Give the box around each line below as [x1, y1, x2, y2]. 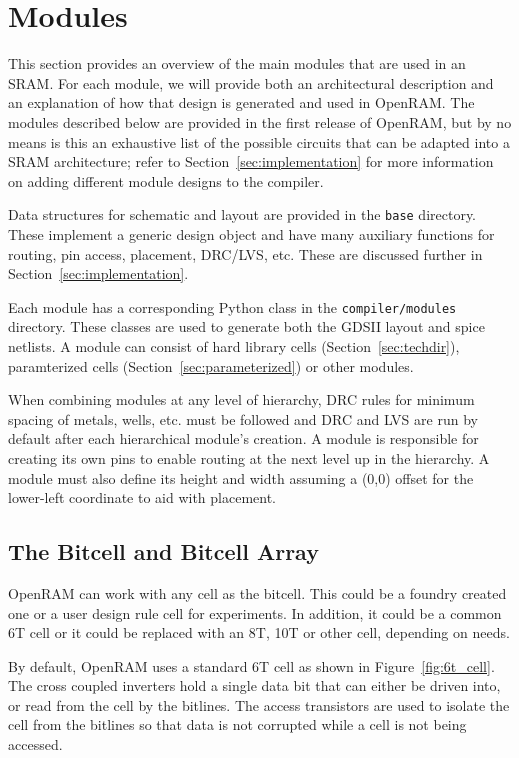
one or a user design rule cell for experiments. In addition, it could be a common [8, 602, 502, 623]
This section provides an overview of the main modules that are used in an [8, 53, 466, 74]
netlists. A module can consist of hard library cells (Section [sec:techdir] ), [8, 335, 460, 356]
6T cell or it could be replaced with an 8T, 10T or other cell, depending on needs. [8, 622, 510, 643]
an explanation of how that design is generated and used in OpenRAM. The [8, 92, 475, 113]
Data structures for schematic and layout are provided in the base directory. [8, 204, 477, 225]
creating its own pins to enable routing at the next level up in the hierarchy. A [8, 447, 490, 468]
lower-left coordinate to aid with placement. [8, 487, 277, 508]
